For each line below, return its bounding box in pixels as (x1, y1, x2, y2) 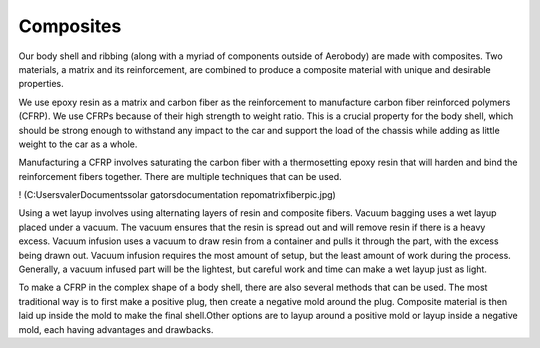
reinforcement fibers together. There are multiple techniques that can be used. (18, 170, 342, 182)
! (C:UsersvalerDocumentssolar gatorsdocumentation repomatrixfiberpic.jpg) (18, 189, 337, 201)
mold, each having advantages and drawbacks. (18, 323, 214, 335)
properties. (18, 78, 64, 90)
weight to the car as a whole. (18, 138, 138, 150)
